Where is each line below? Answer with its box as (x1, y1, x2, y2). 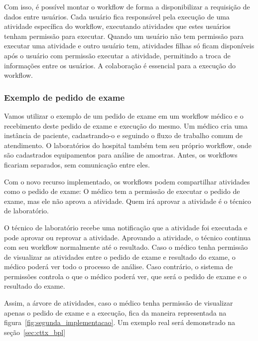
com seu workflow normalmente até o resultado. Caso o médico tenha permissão (4, 242, 248, 252)
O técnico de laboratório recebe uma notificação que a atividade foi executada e (4, 222, 248, 232)
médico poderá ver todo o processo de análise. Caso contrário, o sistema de (4, 261, 233, 272)
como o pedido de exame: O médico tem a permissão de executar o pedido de (4, 186, 240, 196)
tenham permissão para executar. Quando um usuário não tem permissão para (4, 30, 244, 41)
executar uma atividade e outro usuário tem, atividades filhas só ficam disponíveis (4, 40, 255, 51)
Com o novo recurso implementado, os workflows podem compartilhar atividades (4, 176, 250, 186)
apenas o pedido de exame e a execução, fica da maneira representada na (4, 307, 227, 318)
